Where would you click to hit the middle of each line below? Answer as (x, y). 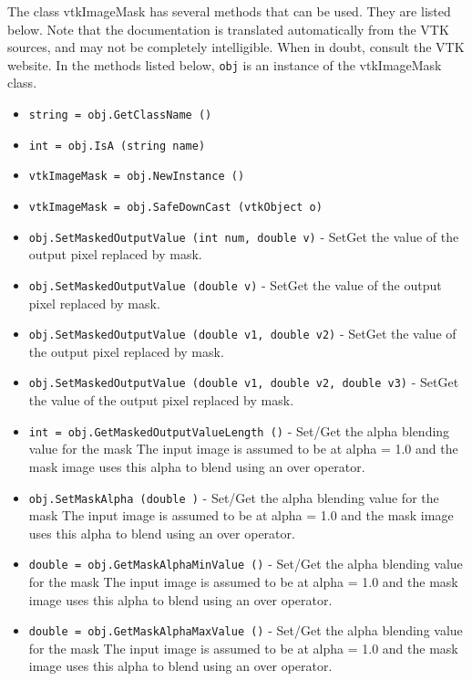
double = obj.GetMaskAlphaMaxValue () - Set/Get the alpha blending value (246, 630)
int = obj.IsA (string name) (117, 146)
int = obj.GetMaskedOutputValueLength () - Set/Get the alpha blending (239, 430)
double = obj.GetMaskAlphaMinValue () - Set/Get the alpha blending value (246, 564)
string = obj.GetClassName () (120, 115)
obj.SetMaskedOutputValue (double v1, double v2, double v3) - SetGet (244, 382)
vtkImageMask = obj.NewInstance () (137, 177)
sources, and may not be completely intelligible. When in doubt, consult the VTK (236, 47)
